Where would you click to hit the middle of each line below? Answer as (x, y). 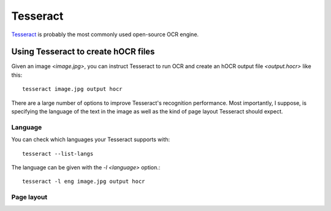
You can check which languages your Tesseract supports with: (91, 140)
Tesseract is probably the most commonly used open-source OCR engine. (105, 34)
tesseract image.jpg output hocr (72, 89)
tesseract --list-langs (58, 154)
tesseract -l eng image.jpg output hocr (84, 182)
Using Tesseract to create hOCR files (83, 52)
